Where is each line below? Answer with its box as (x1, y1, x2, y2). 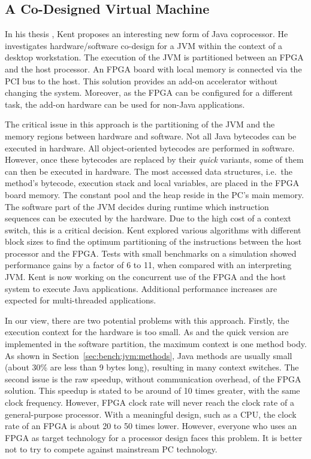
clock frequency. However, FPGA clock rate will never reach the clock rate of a (5, 396, 294, 409)
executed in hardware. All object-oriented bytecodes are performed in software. (5, 141, 295, 154)
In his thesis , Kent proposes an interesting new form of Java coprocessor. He (5, 28, 288, 40)
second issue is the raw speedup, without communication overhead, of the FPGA (5, 372, 301, 385)
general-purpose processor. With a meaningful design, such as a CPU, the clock (5, 408, 297, 420)
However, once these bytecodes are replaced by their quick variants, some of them (5, 153, 304, 166)
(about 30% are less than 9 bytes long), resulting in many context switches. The (5, 361, 299, 373)
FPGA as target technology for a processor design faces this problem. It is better (5, 431, 303, 443)
